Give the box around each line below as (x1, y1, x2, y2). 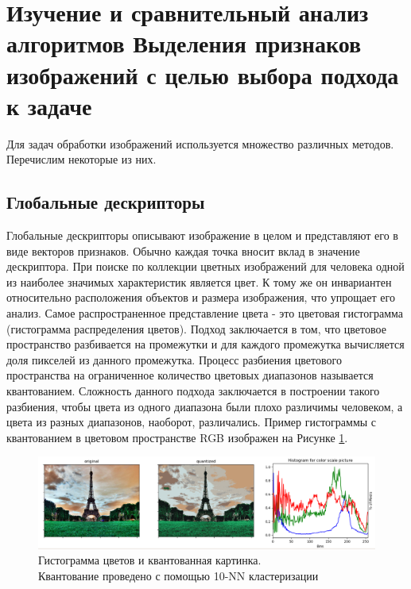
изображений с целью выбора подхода (6, 58, 399, 90)
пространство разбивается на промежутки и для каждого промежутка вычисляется (6, 336, 405, 352)
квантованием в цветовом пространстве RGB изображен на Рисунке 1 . (6, 429, 348, 445)
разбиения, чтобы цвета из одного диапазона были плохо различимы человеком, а (6, 398, 403, 414)
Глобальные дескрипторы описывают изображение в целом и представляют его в (6, 227, 398, 244)
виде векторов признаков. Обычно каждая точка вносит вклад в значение (6, 242, 360, 259)
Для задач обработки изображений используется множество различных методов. (6, 135, 394, 152)
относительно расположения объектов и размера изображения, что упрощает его (6, 289, 395, 306)
